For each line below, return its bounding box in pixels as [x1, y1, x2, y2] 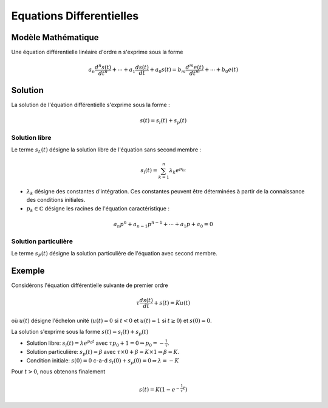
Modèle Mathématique [11, 32, 100, 43]
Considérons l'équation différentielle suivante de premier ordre [11, 282, 168, 289]
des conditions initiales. [26, 196, 86, 204]
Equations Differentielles [11, 9, 139, 22]
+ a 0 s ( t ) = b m [149, 66, 186, 75]
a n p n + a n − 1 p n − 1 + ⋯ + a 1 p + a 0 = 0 [113, 220, 213, 229]
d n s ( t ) [94, 63, 112, 71]
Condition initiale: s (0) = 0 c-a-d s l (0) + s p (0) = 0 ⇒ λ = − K [26, 356, 179, 365]
